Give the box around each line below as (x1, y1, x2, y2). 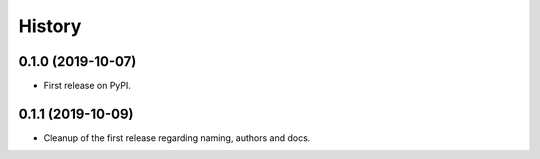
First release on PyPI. (43, 80, 132, 92)
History (18, 15, 82, 37)
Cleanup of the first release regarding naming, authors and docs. (43, 131, 311, 144)
